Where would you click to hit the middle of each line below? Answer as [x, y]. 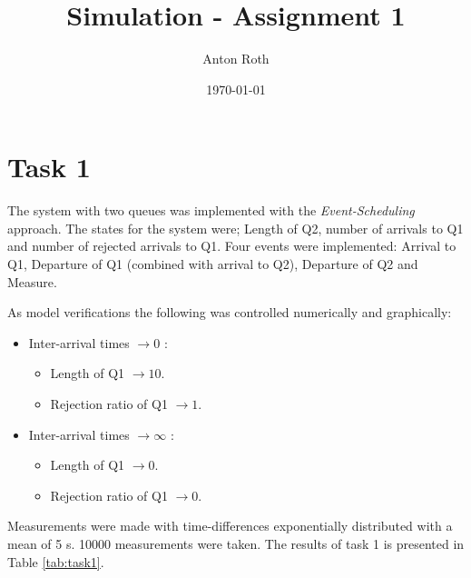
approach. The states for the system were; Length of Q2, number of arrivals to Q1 [235, 228]
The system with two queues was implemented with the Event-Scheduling [211, 210]
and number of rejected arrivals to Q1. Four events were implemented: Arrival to [232, 246]
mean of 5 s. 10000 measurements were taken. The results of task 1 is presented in [236, 543]
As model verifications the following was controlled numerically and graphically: [230, 312]
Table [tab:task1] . [56, 561]
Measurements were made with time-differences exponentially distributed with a [230, 526]
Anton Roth [236, 59]
